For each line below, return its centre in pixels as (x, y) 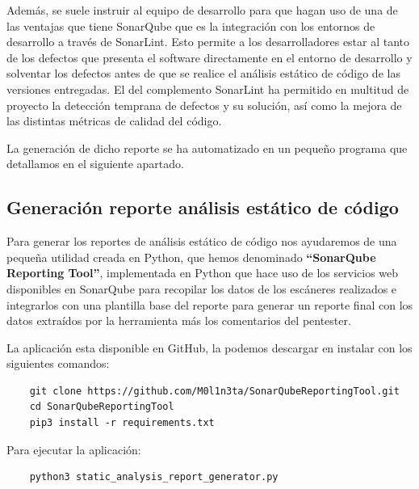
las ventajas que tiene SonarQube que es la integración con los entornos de (191, 25)
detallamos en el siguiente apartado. (95, 164)
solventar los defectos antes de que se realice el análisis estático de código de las (203, 73)
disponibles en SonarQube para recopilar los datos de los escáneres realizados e (202, 288)
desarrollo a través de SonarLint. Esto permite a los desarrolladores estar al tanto (208, 42)
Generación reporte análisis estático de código (203, 207)
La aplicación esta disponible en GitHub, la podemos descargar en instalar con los (209, 347)
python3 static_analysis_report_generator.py (154, 477)
